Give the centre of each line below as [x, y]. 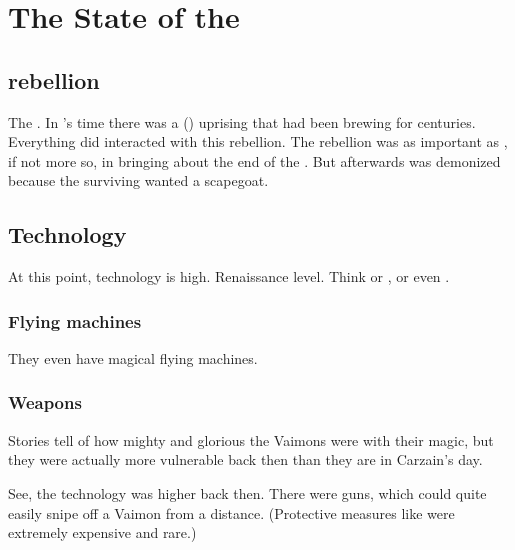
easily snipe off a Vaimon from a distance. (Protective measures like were [231, 512]
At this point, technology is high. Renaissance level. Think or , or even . [229, 276]
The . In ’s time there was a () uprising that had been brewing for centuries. [242, 121]
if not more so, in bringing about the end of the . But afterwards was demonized [254, 160]
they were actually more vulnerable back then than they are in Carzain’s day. [245, 459]
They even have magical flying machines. [133, 357]
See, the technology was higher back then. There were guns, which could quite [247, 492]
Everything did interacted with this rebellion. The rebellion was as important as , [258, 141]
